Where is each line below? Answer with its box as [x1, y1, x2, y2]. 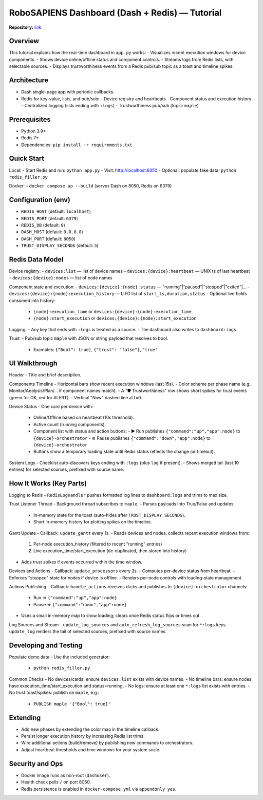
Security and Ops [9, 760, 63, 768]
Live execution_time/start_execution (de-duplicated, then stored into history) [33, 548, 187, 554]
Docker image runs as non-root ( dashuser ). [21, 772, 111, 778]
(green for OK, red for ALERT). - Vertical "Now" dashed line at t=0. [9, 394, 142, 400]
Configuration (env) [9, 196, 71, 204]
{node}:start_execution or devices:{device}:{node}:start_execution [33, 316, 197, 321]
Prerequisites [9, 115, 51, 124]
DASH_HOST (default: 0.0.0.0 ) [21, 229, 83, 235]
